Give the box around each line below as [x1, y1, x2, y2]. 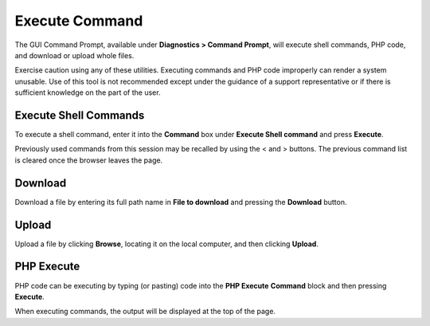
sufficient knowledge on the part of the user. [14, 88, 161, 97]
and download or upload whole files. [14, 50, 135, 60]
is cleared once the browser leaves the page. [14, 155, 163, 165]
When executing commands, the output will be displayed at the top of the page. [14, 307, 276, 316]
